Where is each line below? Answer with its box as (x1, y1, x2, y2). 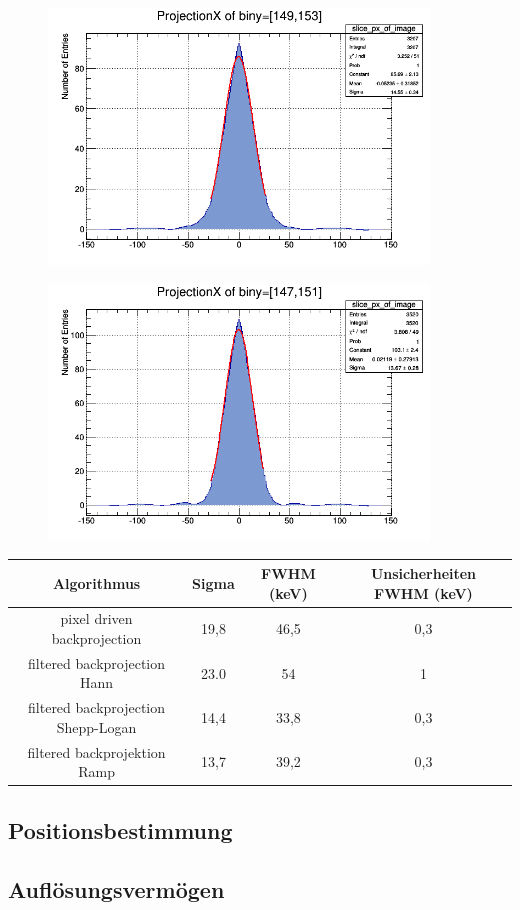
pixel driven (60, 608, 133, 629)
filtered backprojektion (27, 741, 166, 762)
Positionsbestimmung (8, 814, 233, 845)
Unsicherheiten (370, 562, 477, 583)
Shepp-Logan (56, 716, 137, 737)
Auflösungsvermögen (8, 873, 225, 904)
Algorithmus (52, 572, 141, 593)
